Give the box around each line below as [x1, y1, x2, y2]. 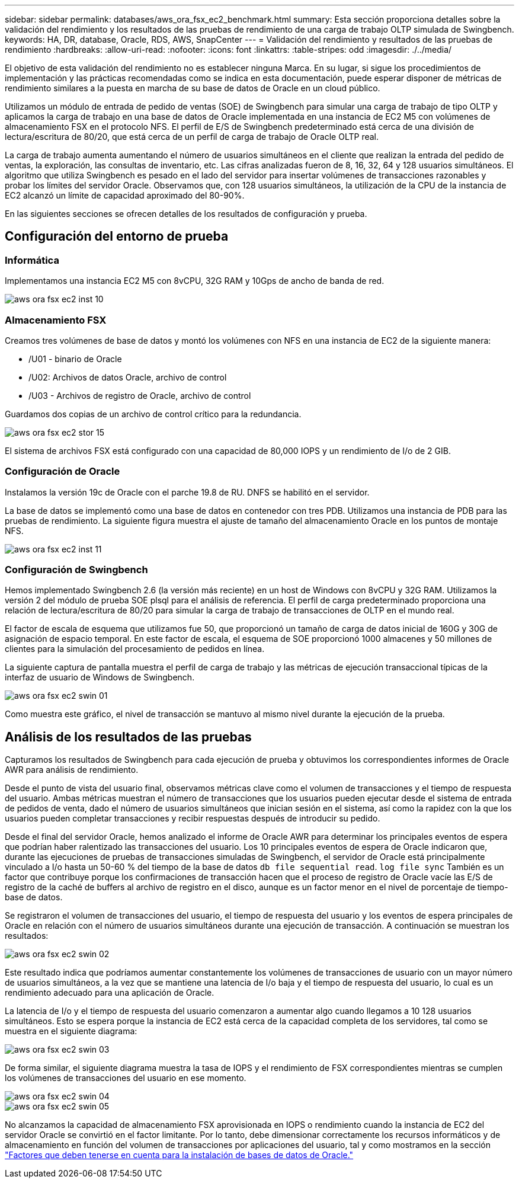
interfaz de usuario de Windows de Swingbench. [5, 672, 195, 683]
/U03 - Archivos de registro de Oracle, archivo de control [28, 390, 251, 401]
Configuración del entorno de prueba [5, 229, 229, 244]
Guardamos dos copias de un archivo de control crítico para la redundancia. [5, 408, 302, 419]
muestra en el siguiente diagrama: [5, 1026, 137, 1037]
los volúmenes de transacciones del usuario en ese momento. [5, 1073, 246, 1083]
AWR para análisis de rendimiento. [5, 765, 139, 775]
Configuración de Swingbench [5, 564, 148, 576]
